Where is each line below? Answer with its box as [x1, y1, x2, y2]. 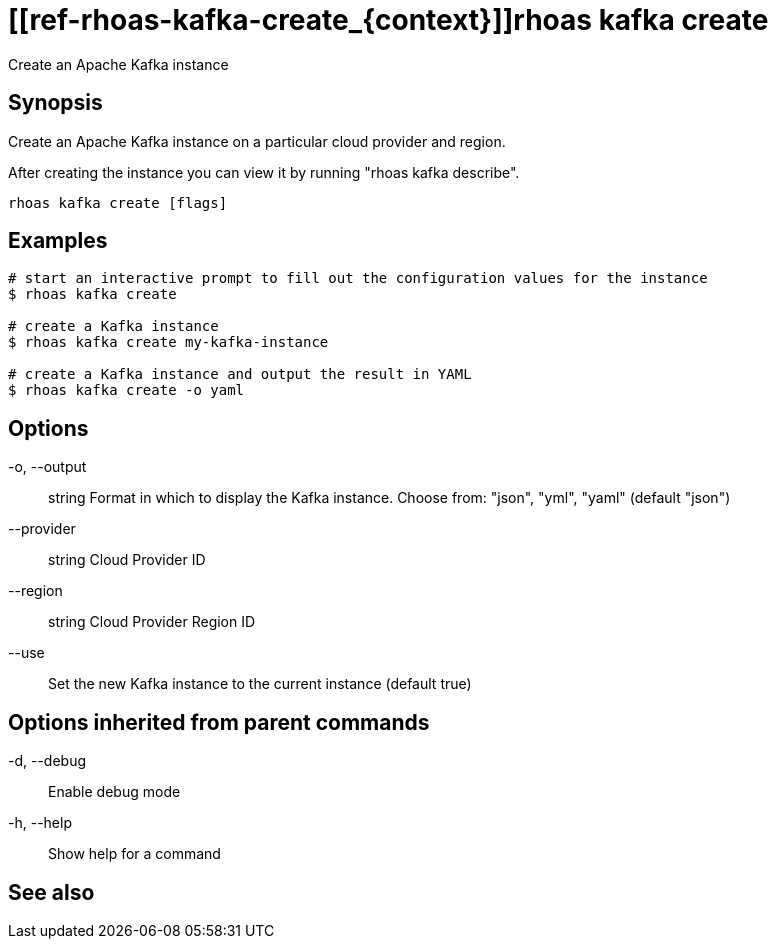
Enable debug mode [48, 783, 181, 801]
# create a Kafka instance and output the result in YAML [8, 366, 472, 383]
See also [8, 879, 95, 905]
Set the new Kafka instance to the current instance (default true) [48, 675, 472, 693]
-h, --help [8, 814, 72, 832]
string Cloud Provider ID [48, 551, 206, 569]
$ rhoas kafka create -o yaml [8, 382, 245, 399]
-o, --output [8, 458, 87, 476]
